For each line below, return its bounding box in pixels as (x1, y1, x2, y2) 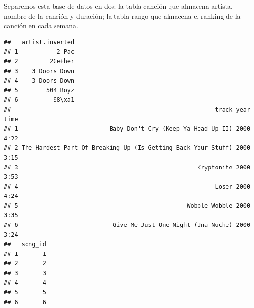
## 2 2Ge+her (4, 57, 75, 65)
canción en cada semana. (4, 20, 78, 30)
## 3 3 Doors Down (4, 67, 75, 75)
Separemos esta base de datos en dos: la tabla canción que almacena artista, (4, 1, 233, 11)
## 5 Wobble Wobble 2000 (4, 202, 251, 209)
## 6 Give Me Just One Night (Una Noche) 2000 (4, 222, 251, 229)
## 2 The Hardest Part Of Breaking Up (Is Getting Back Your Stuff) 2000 (4, 144, 251, 152)
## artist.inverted (4, 38, 75, 46)
